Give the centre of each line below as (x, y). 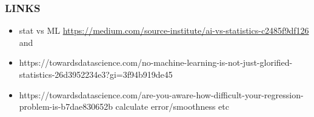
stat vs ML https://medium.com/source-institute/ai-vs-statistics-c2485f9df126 (164, 30)
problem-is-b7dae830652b (66, 106)
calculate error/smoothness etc (172, 106)
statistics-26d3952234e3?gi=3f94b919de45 (96, 74)
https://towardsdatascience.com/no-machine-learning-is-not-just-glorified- (156, 62)
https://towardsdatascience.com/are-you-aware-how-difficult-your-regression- (161, 94)
